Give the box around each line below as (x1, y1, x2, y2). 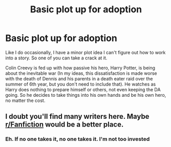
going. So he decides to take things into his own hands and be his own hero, (5, 92, 166, 98)
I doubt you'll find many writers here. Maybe (5, 112, 149, 121)
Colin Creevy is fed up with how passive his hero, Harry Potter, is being (5, 65, 155, 71)
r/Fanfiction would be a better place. (5, 120, 124, 129)
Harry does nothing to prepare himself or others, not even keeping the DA (5, 86, 161, 93)
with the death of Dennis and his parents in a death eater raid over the (5, 75, 153, 81)
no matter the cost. (5, 97, 46, 103)
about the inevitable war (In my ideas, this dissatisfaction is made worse (5, 70, 157, 76)
